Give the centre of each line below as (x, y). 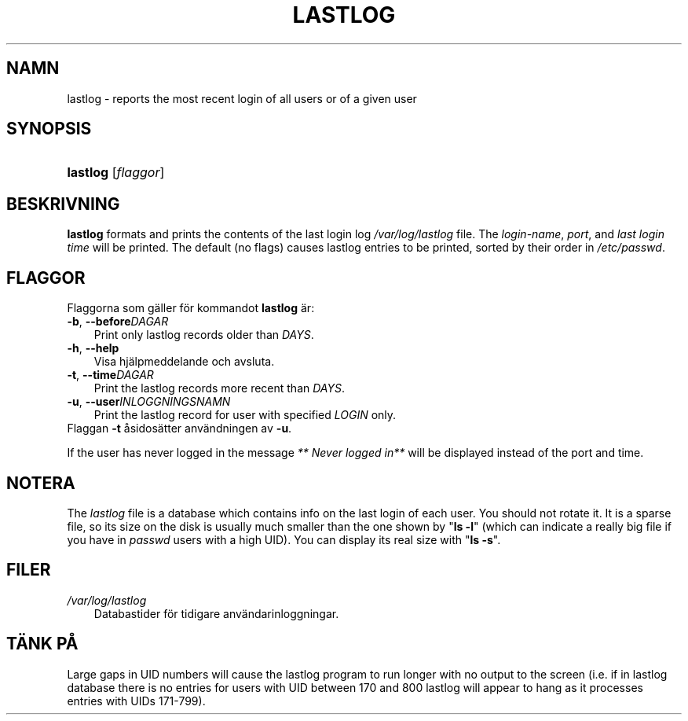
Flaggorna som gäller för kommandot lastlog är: (191, 308)
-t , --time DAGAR (110, 375)
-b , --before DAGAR (118, 322)
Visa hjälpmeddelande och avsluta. (184, 362)
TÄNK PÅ (42, 644)
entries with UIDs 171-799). (136, 701)
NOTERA (41, 483)
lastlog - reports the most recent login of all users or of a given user (242, 98)
